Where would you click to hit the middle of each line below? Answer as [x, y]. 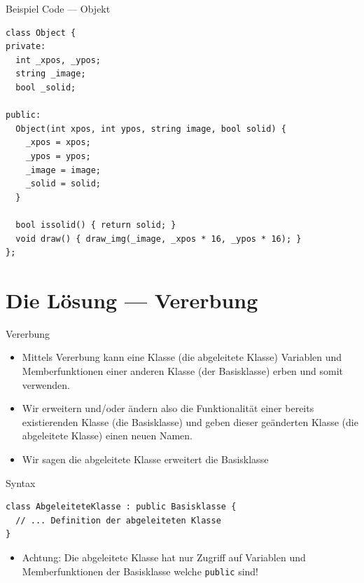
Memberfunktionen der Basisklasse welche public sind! [140, 571]
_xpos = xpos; [58, 143]
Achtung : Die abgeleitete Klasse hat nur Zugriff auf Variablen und [164, 557]
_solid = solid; [63, 184]
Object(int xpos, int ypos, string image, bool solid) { [151, 129]
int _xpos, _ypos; [58, 60]
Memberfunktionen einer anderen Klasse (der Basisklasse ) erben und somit [183, 371]
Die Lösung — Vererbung [132, 300]
